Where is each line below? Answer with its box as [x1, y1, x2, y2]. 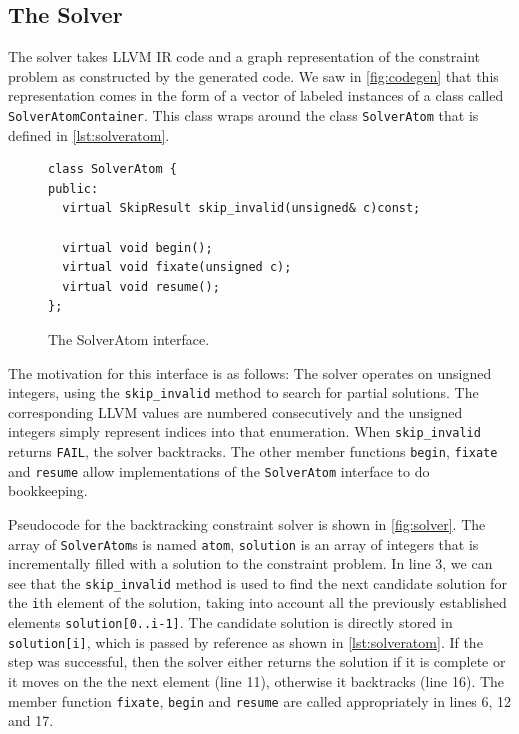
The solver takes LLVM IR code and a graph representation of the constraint [8, 46, 481, 67]
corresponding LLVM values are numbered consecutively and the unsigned [8, 401, 463, 422]
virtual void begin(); [62, 240, 213, 255]
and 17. [8, 710, 54, 731]
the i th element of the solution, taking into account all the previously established [8, 592, 507, 613]
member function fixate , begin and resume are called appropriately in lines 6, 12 [8, 690, 512, 711]
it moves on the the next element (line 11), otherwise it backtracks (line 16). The [8, 671, 505, 692]
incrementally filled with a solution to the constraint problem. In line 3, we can [8, 553, 493, 574]
